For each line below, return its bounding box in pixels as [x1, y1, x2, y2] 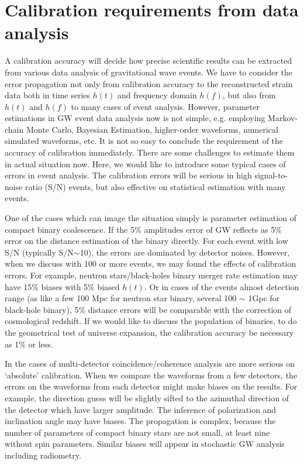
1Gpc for [248, 292, 280, 304]
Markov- [268, 112, 298, 124]
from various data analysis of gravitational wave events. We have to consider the [5, 66, 293, 78]
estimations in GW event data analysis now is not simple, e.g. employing [5, 112, 265, 124]
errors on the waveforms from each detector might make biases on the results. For [5, 380, 298, 392]
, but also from [222, 89, 276, 101]
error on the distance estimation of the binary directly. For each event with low [5, 235, 288, 247]
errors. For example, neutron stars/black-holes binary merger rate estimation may [5, 269, 298, 281]
